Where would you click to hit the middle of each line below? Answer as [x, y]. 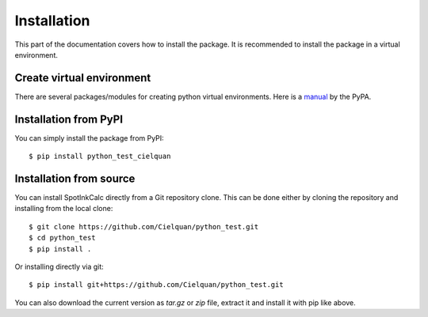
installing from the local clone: [64, 209]
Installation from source [75, 178]
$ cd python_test [62, 238]
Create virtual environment [83, 78]
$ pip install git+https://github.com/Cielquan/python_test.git [157, 285]
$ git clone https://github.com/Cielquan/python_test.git [144, 226]
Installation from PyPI [69, 119]
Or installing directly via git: [59, 266]
